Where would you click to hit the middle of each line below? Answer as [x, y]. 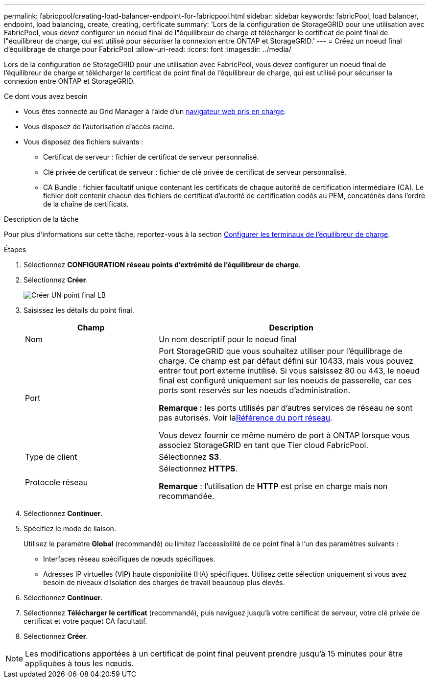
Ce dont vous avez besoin [46, 96]
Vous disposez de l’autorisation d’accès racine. [99, 127]
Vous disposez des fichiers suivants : [83, 142]
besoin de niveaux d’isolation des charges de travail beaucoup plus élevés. [164, 582]
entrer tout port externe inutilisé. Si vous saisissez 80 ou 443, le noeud [289, 371]
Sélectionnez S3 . [190, 457]
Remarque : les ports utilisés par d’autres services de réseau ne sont [286, 408]
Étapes [15, 249]
